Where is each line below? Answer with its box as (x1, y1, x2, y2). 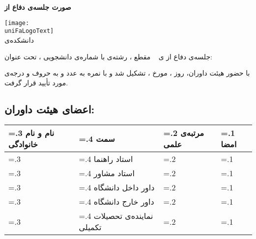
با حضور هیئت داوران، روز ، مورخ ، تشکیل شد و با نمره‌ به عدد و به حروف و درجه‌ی (4, 68, 250, 78)
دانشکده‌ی (4, 34, 34, 45)
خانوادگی (8, 138, 38, 150)
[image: (4, 19, 29, 27)
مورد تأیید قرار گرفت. (4, 77, 68, 87)
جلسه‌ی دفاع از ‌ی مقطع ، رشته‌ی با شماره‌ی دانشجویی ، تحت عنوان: (4, 51, 212, 61)
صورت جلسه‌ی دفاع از (4, 2, 71, 12)
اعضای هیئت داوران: (4, 101, 95, 116)
